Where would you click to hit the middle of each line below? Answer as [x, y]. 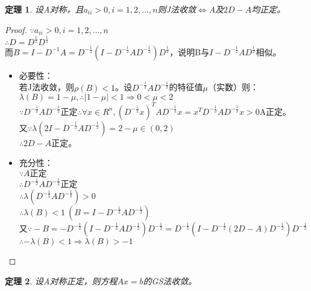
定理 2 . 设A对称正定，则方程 [61, 280]
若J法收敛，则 [46, 87]
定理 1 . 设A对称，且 [44, 9]
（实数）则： [233, 87]
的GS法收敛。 [170, 280]
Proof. [16, 29]
